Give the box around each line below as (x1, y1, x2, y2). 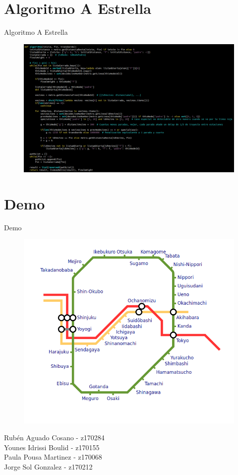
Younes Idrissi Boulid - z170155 (4, 442, 100, 452)
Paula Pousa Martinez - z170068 (4, 452, 102, 462)
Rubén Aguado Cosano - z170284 (4, 432, 105, 443)
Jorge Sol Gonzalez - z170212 (4, 461, 93, 472)
